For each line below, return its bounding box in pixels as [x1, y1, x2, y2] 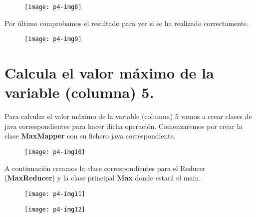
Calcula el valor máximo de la [4, 62, 214, 83]
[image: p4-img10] [24, 148, 85, 155]
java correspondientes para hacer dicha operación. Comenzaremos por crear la [4, 120, 243, 131]
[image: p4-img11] [24, 190, 85, 197]
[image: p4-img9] [24, 35, 82, 43]
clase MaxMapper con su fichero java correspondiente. [4, 130, 176, 141]
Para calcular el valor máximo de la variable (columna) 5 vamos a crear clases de [4, 111, 252, 121]
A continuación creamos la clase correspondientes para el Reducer [4, 162, 206, 173]
